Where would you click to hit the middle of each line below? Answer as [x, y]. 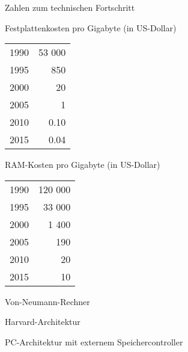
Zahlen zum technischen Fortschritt [70, 7]
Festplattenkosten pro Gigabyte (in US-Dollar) [91, 27]
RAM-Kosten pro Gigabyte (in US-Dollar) [83, 165]
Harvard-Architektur [43, 322]
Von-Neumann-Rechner [47, 301]
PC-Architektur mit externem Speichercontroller [94, 341]
